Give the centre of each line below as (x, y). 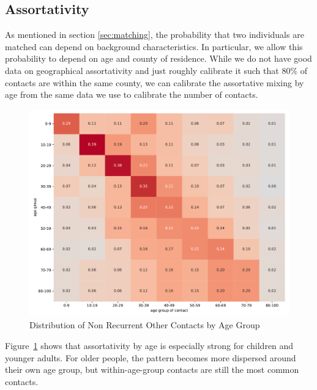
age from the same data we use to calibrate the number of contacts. (132, 94)
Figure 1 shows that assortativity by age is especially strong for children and (149, 346)
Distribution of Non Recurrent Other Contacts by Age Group (145, 325)
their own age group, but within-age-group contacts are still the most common (152, 370)
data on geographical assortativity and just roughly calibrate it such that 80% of (156, 70)
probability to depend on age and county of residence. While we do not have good (158, 58)
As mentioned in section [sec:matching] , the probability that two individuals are (155, 35)
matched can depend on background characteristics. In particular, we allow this (154, 46)
